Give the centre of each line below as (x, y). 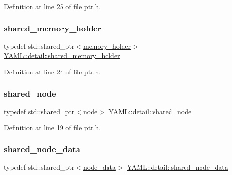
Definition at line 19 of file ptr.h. (53, 127)
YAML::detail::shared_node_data (178, 167)
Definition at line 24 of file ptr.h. (53, 72)
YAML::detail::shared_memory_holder (62, 55)
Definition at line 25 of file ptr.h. (53, 6)
